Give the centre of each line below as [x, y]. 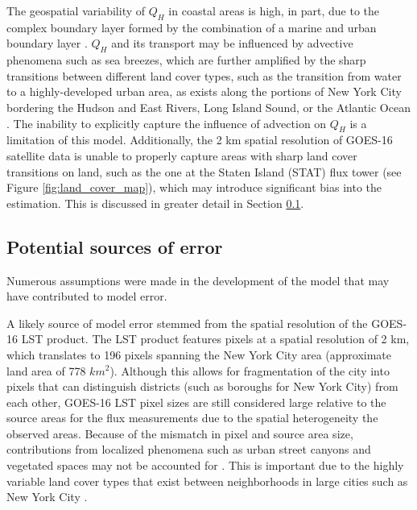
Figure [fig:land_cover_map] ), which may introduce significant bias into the [194, 187]
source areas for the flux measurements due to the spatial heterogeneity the [192, 418]
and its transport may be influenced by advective [232, 43]
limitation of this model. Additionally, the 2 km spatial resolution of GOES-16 [200, 140]
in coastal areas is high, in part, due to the [274, 10]
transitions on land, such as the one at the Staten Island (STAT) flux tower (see [204, 171]
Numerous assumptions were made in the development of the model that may [198, 280]
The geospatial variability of [76, 10]
